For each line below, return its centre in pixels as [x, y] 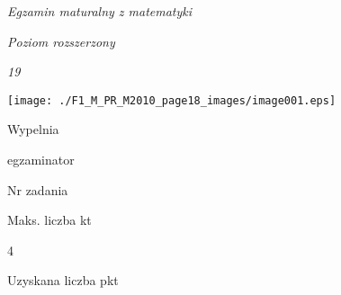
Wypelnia [33, 129]
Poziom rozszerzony [61, 41]
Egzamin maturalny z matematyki [100, 11]
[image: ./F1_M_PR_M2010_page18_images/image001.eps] [172, 100]
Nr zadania [38, 189]
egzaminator [41, 160]
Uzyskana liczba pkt [63, 280]
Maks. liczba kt [49, 220]
